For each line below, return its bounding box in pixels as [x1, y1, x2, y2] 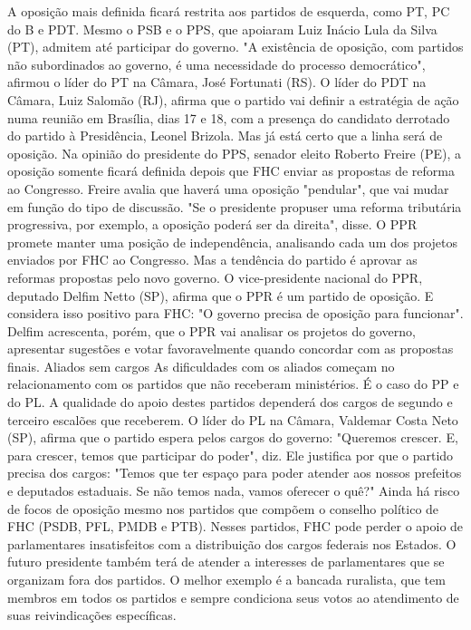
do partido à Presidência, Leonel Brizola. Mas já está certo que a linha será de [7, 126, 443, 145]
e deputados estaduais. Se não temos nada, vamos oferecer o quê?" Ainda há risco [7, 481, 460, 500]
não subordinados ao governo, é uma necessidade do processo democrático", [7, 54, 426, 73]
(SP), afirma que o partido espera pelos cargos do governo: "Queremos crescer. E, [7, 428, 458, 447]
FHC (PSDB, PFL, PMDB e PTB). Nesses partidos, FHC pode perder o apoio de [7, 517, 464, 536]
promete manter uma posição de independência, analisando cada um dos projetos [7, 232, 458, 251]
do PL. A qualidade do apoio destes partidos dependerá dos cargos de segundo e [7, 393, 453, 412]
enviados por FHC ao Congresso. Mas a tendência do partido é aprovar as [7, 250, 418, 269]
